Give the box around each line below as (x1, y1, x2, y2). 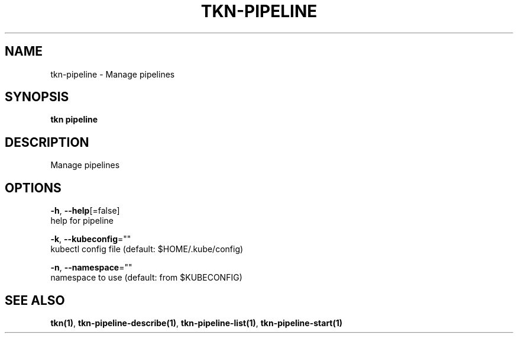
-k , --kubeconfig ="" (50, 234, 131, 244)
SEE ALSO (5, 292, 65, 308)
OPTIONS (5, 180, 61, 195)
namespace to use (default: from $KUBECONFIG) (50, 272, 242, 283)
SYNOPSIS (5, 89, 69, 105)
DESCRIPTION (5, 134, 89, 150)
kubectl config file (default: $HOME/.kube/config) (50, 244, 244, 255)
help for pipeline (50, 215, 114, 226)
